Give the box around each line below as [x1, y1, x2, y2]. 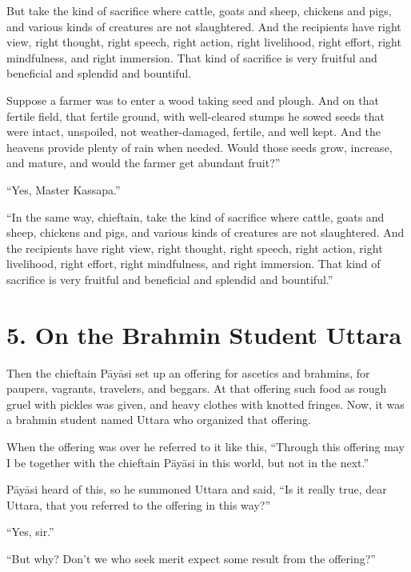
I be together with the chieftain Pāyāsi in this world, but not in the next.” [6, 454, 369, 470]
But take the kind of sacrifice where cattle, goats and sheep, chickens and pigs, [6, 2, 392, 18]
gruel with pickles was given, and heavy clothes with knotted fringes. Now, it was [6, 395, 405, 412]
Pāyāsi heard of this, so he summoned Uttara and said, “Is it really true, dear [6, 481, 387, 498]
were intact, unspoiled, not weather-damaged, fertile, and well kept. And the [6, 123, 381, 140]
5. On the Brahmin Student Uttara [6, 318, 402, 350]
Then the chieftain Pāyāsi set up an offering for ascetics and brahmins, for [6, 364, 370, 381]
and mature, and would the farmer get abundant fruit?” [6, 154, 281, 171]
